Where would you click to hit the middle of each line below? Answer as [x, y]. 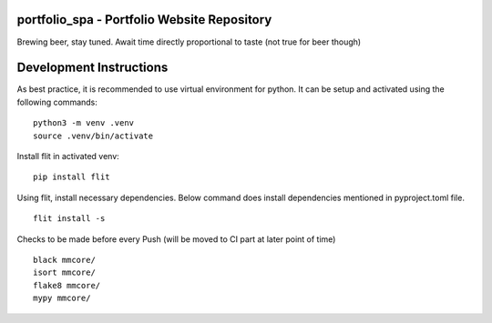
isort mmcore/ [64, 273]
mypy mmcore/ [62, 298]
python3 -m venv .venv [84, 123]
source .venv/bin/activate [93, 136]
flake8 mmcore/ [67, 285]
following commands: [57, 102]
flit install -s [69, 219]
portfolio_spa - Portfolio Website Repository [144, 20]
